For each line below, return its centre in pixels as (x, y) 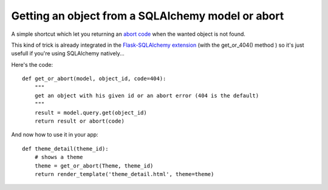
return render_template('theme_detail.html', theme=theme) (124, 174)
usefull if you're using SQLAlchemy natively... (68, 53)
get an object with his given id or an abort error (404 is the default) (147, 95)
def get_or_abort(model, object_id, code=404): (94, 79)
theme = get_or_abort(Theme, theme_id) (94, 166)
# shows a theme (59, 157)
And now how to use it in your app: (55, 135)
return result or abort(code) (79, 121)
